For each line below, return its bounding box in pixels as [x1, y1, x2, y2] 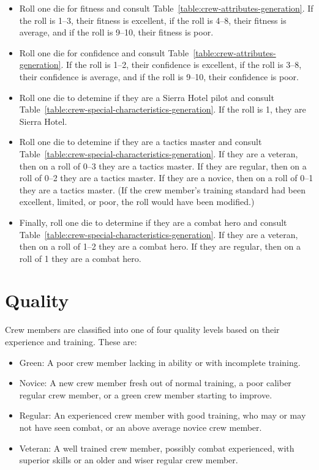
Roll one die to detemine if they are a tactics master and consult [19, 135, 262, 148]
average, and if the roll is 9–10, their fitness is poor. [19, 26, 214, 39]
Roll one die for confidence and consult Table [19, 46, 189, 59]
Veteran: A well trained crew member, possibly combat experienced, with [19, 441, 295, 454]
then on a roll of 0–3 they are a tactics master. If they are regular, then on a [19, 159, 307, 172]
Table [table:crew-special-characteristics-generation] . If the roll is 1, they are [19, 103, 306, 116]
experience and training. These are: [5, 335, 137, 348]
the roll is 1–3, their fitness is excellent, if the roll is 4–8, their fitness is [19, 13, 287, 26]
